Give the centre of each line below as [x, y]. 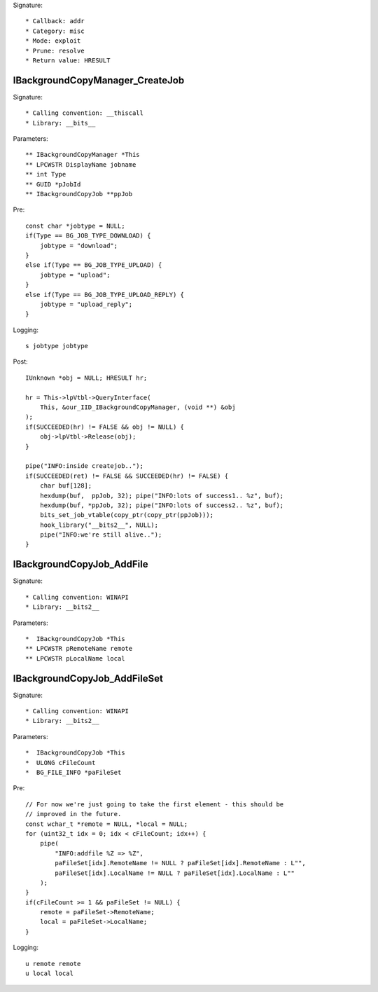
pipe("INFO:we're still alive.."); [101, 535]
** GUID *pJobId [53, 184]
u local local [49, 973]
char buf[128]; [66, 486]
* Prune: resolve [55, 50]
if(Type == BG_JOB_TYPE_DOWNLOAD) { [88, 236]
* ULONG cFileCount [61, 763]
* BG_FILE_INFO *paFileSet [73, 772]
